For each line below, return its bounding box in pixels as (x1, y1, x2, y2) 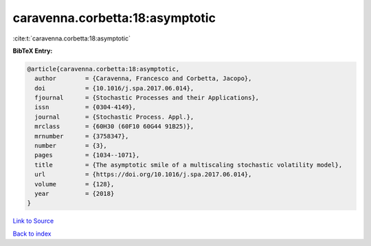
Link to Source (12, 217, 54, 225)
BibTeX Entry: (12, 47, 53, 55)
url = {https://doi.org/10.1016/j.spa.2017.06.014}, (34, 171, 252, 178)
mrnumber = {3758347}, (34, 132, 129, 140)
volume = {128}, (34, 180, 115, 188)
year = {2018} (34, 190, 115, 197)
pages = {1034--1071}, (34, 151, 140, 159)
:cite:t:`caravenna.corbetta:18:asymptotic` (12, 34, 131, 42)
